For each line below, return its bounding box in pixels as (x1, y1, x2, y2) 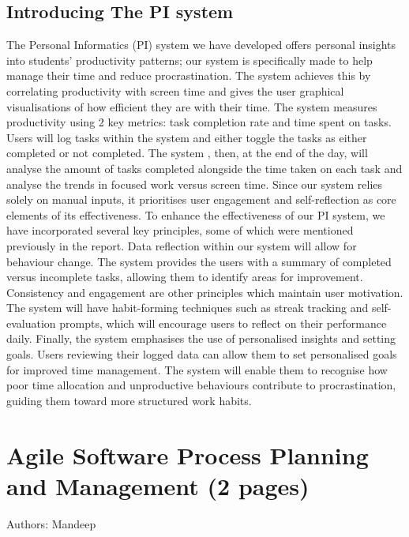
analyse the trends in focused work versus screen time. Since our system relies (6, 175, 383, 192)
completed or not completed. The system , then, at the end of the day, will (6, 145, 368, 161)
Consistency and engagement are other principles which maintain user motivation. (6, 284, 403, 300)
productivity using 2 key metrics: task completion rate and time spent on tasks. (6, 114, 392, 130)
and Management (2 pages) (6, 469, 310, 501)
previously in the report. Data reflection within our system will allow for (6, 237, 357, 253)
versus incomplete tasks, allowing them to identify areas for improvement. (6, 268, 363, 285)
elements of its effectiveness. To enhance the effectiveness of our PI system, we (6, 206, 385, 223)
